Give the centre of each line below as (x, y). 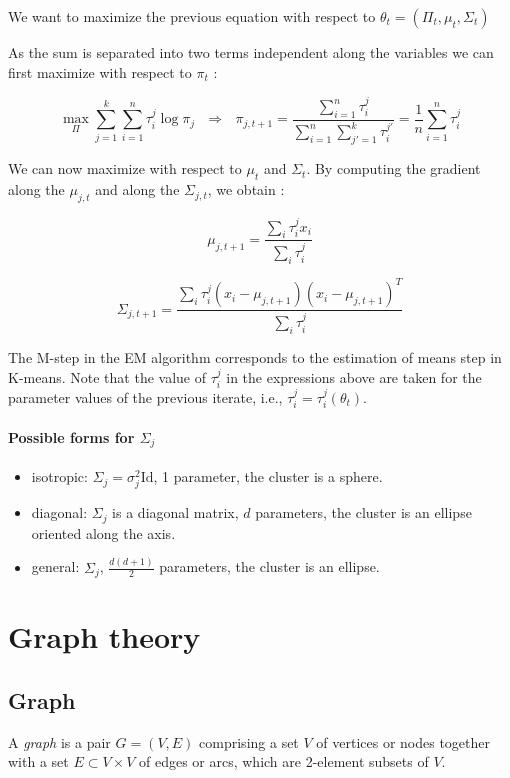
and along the (137, 189)
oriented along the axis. (103, 532)
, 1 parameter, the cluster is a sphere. (268, 476)
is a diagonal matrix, (175, 512)
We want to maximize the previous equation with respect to (192, 16)
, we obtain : (246, 189)
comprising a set (249, 741)
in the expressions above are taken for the (354, 376)
